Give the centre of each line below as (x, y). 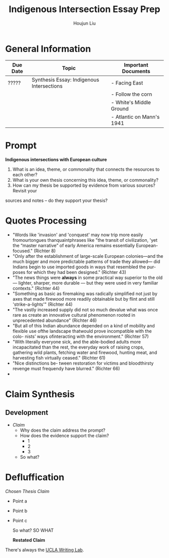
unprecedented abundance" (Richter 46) (55, 320)
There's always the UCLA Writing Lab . (45, 549)
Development (27, 413)
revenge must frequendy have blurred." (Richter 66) (66, 368)
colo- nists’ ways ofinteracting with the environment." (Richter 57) (81, 336)
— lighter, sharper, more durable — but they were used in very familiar (85, 283)
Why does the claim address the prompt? (63, 430)
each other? (25, 174)
